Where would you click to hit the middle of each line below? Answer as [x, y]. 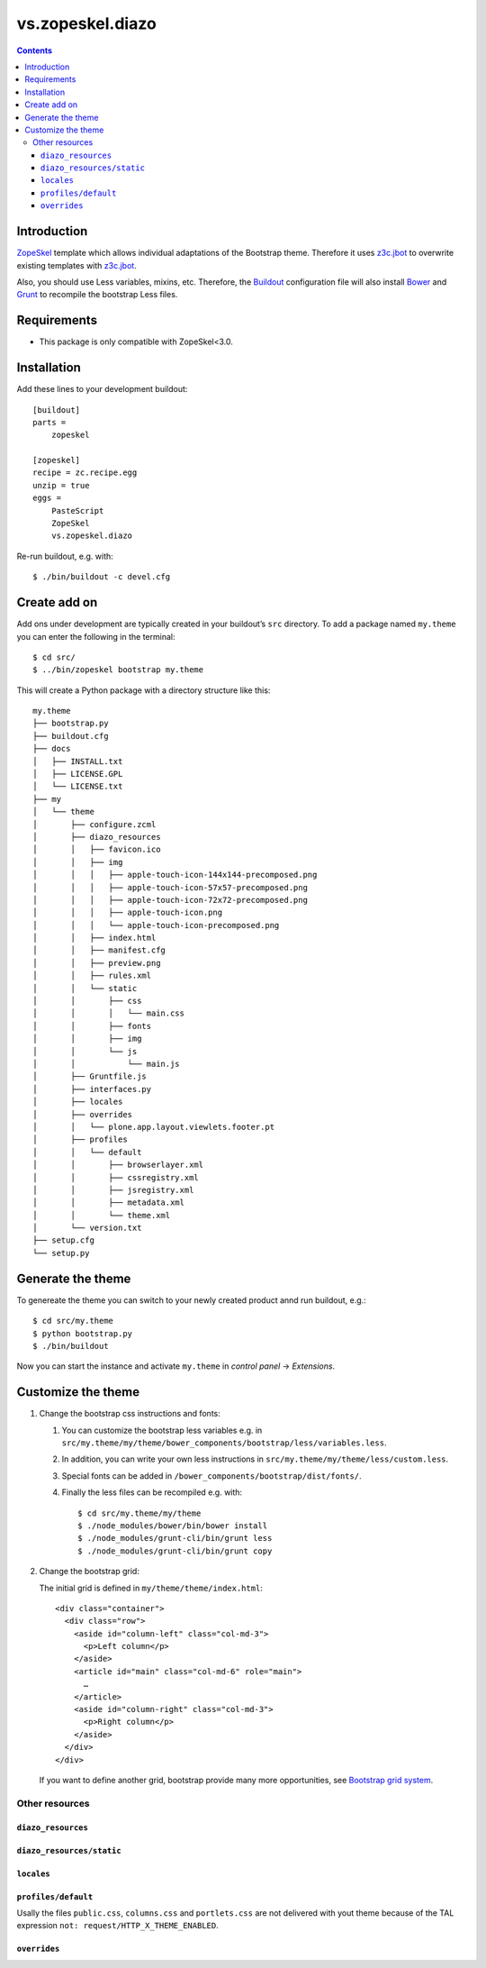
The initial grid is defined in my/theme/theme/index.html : [151, 1588]
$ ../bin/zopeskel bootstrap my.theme [118, 670]
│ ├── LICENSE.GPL [78, 774]
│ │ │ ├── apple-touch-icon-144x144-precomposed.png [175, 875]
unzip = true [61, 485]
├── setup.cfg [63, 1240]
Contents [35, 50]
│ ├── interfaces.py [92, 1089]
